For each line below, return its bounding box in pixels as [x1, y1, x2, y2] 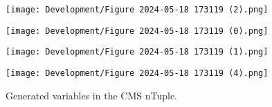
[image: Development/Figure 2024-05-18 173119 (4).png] [6, 68, 269, 78]
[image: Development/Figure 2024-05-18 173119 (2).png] [6, 5, 269, 14]
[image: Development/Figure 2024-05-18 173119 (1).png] [6, 47, 269, 57]
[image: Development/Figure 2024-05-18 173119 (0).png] [6, 26, 269, 36]
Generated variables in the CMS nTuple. [6, 88, 177, 102]
